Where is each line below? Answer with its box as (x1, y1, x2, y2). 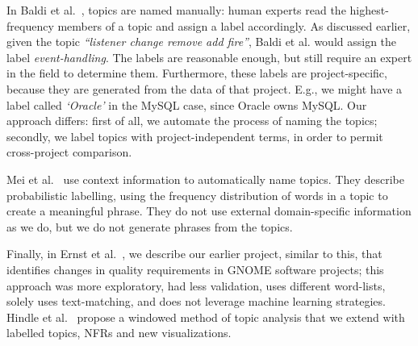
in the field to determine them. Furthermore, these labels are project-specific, (6, 65, 387, 81)
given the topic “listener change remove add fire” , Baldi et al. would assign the (6, 33, 397, 50)
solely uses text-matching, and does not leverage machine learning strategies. (6, 293, 386, 310)
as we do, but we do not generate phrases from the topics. (6, 218, 293, 235)
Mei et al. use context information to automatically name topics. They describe (6, 170, 405, 187)
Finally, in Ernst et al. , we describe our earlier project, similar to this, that (6, 245, 382, 262)
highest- (349, 2, 389, 18)
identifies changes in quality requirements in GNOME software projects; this (6, 261, 384, 277)
